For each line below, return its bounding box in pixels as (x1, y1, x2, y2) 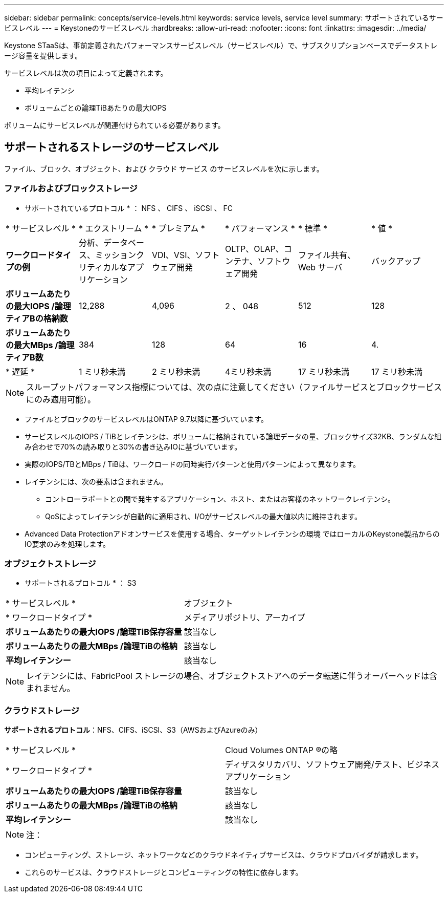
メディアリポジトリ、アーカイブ (184, 612, 305, 623)
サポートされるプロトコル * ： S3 (25, 579, 137, 588)
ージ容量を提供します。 (4, 51, 82, 60)
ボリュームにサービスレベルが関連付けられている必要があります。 (4, 121, 225, 130)
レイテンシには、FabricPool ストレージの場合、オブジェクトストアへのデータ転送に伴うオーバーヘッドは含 (26, 671, 437, 681)
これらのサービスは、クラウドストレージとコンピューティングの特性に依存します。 (25, 868, 303, 877)
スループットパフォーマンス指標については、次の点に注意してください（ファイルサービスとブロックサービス (26, 381, 442, 392)
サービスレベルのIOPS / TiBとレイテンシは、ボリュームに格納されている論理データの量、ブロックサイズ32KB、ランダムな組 (25, 432, 442, 441)
